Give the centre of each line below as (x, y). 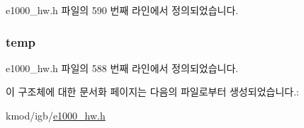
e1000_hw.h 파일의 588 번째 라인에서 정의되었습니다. (122, 68)
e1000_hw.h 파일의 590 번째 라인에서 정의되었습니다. (122, 10)
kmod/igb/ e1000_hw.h (56, 115)
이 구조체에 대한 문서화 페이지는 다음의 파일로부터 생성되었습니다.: (152, 92)
